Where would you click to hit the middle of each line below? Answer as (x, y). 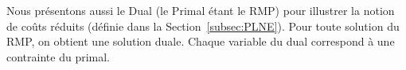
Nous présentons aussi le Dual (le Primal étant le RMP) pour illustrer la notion (201, 10)
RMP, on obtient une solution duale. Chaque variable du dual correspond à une (201, 41)
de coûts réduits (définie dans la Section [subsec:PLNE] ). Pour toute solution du (203, 26)
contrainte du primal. (58, 56)
